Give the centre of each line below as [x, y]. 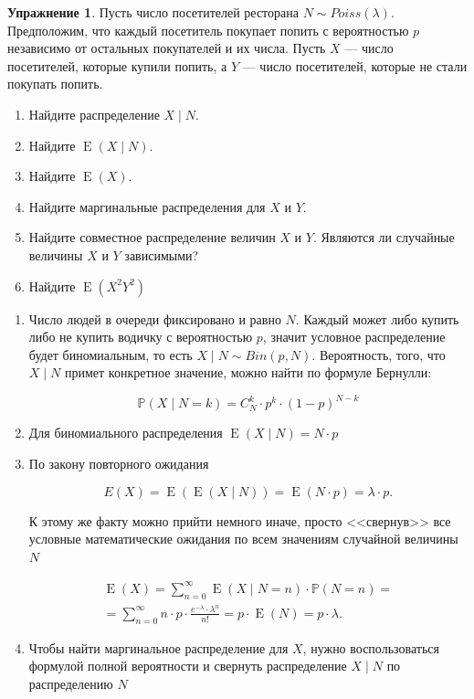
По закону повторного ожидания [119, 463]
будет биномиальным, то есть [111, 354]
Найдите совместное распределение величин [152, 237]
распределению [71, 683]
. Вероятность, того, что [379, 354]
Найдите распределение [94, 114]
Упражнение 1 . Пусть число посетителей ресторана [153, 12]
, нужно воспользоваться [371, 647]
